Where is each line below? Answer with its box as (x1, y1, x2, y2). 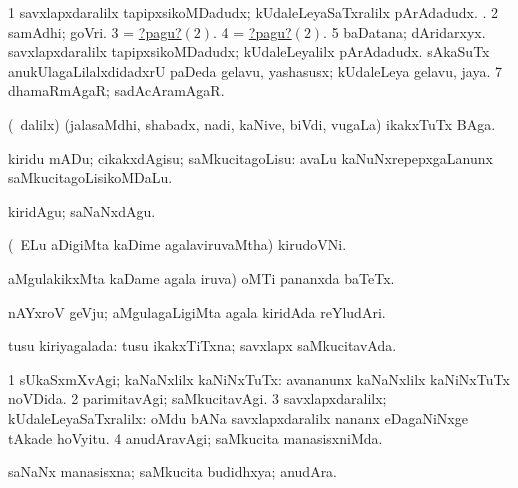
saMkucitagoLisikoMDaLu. (8, 167, 173, 188)
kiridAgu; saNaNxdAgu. (8, 200, 156, 221)
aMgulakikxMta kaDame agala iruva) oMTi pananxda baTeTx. (8, 267, 395, 288)
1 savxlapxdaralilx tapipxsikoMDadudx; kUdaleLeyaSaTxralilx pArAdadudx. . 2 (8, 2, 499, 22)
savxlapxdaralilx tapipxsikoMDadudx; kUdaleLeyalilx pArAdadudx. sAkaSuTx (8, 41, 490, 62)
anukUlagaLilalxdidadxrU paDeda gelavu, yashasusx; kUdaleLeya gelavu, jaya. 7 (8, 60, 503, 81)
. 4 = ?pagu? (213, 21, 292, 42)
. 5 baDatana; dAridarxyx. (323, 21, 486, 42)
